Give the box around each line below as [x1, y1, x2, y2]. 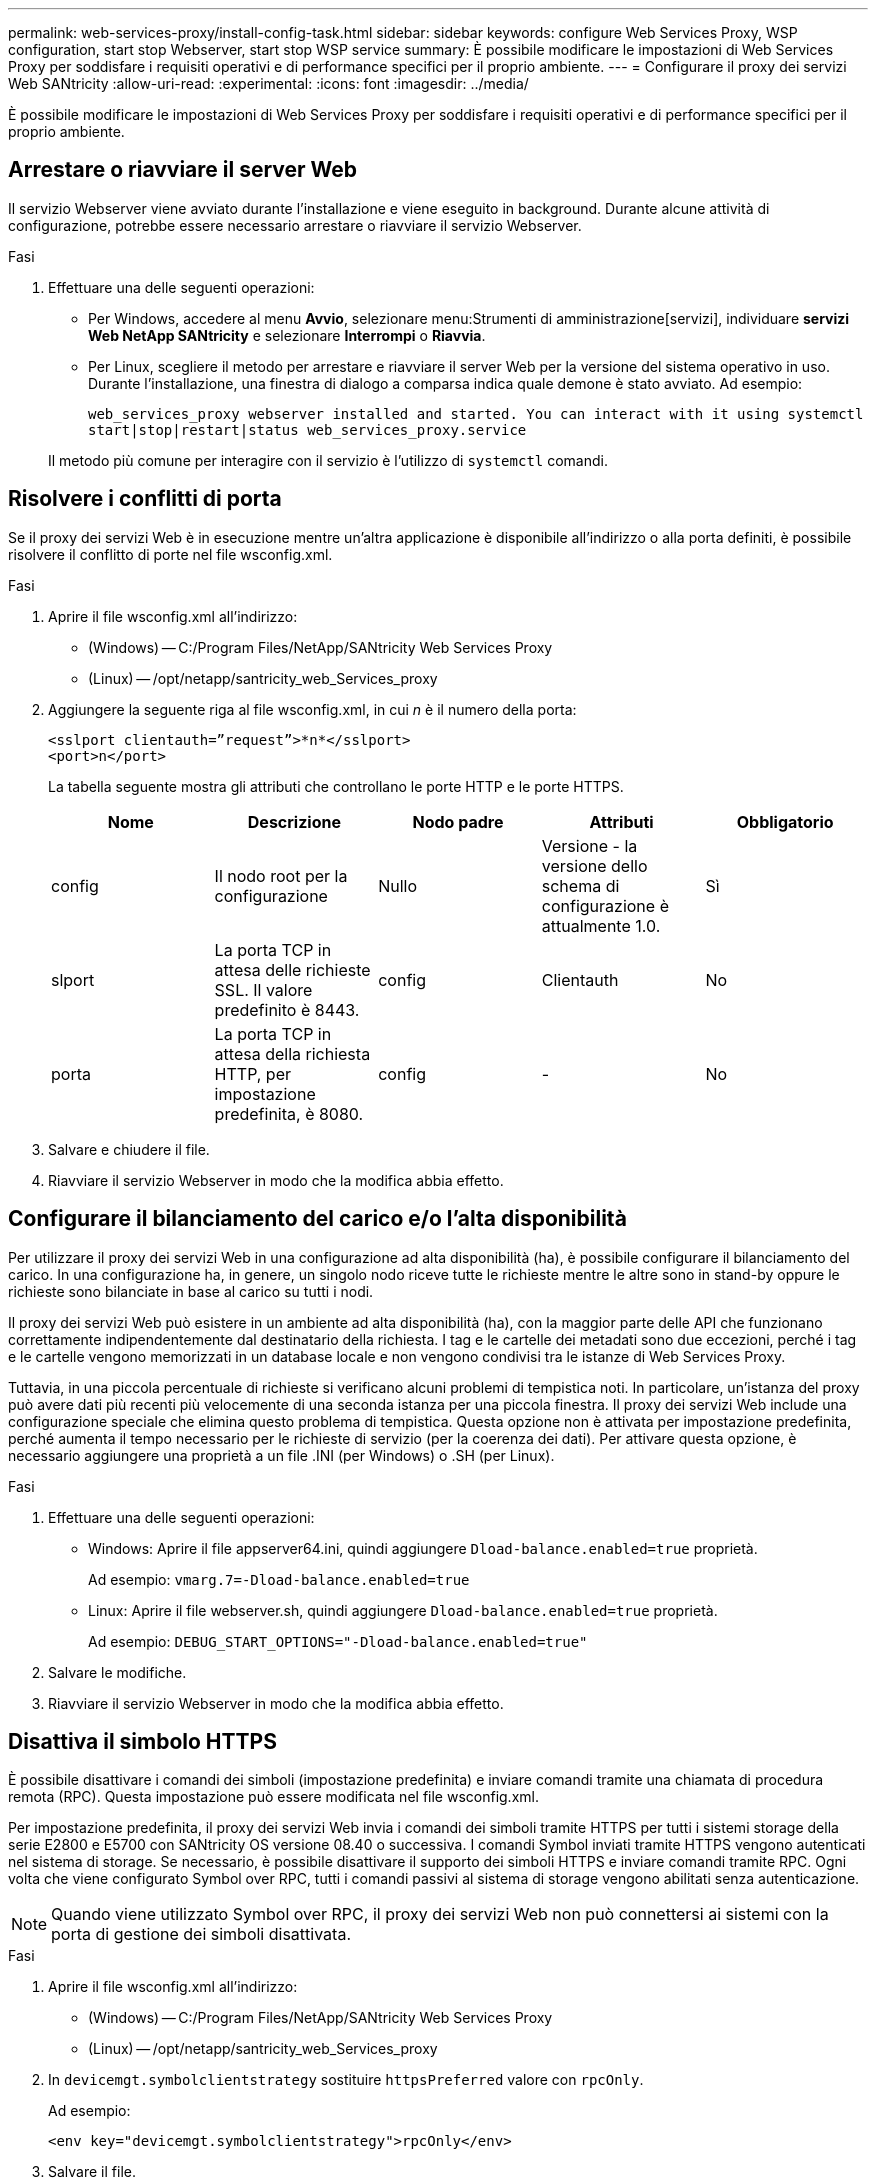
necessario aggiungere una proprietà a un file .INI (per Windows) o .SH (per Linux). [8, 1446, 555, 1464]
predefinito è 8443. [214, 999, 360, 1020]
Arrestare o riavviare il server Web [8, 157, 358, 183]
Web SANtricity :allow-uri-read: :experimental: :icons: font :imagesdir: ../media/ [8, 75, 529, 92]
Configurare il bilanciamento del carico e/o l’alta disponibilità [8, 1206, 627, 1232]
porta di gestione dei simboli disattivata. [51, 1924, 351, 1945]
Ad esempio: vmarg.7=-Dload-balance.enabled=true [88, 1570, 470, 1588]
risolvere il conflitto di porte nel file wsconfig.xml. [8, 545, 333, 563]
